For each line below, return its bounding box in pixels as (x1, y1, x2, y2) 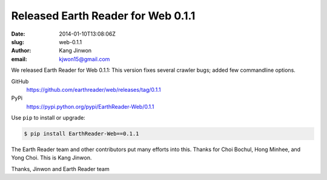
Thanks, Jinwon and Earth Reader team (11, 165, 110, 172)
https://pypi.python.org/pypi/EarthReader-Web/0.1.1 (26, 103, 154, 110)
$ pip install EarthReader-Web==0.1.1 (24, 130, 139, 137)
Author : (11, 47, 31, 54)
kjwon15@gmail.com (59, 55, 110, 63)
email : (11, 55, 27, 63)
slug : (11, 38, 24, 45)
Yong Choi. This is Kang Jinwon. (11, 154, 92, 161)
